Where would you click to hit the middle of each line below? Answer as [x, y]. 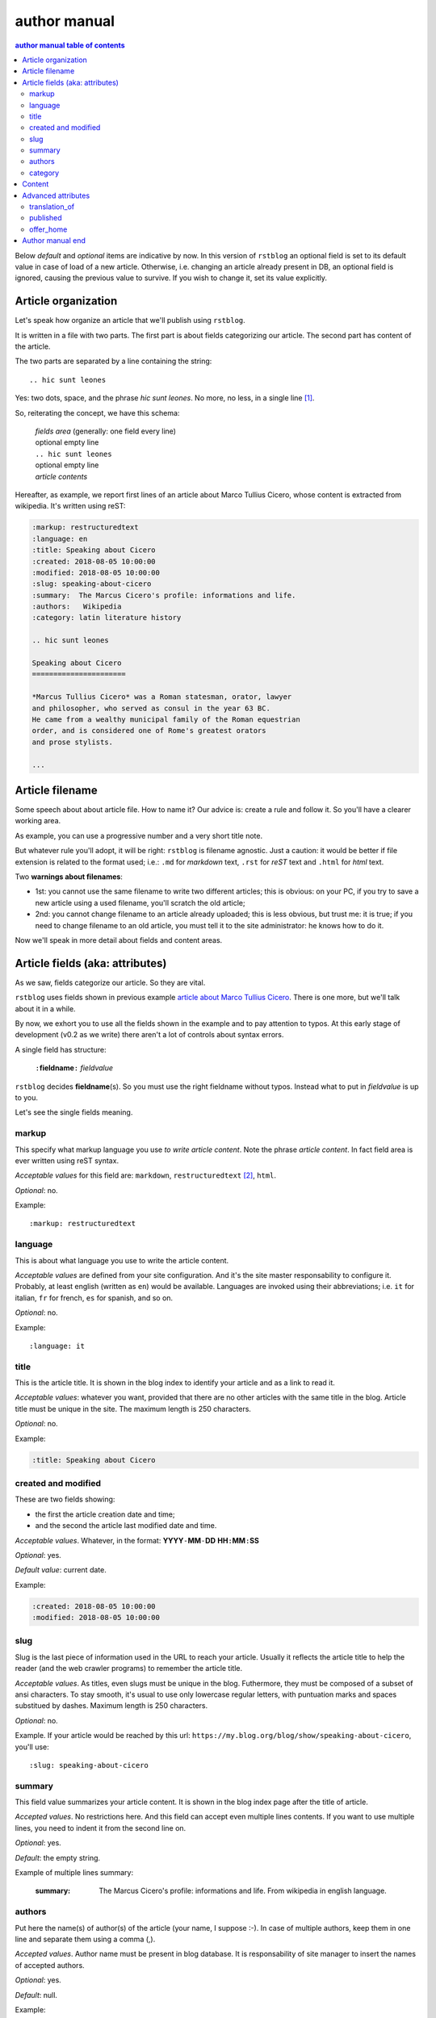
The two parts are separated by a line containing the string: [113, 361]
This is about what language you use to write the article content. [122, 1260]
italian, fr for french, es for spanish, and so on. [94, 1298]
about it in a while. [45, 1008]
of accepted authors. [50, 1965]
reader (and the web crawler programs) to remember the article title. [129, 1668]
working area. [38, 821]
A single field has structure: [61, 1049]
